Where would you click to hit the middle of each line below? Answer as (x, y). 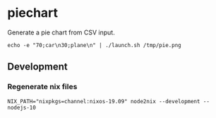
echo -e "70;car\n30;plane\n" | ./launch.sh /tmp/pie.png (94, 45)
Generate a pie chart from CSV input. (61, 32)
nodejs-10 (22, 107)
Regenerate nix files (42, 87)
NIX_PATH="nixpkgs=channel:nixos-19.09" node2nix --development (104, 101)
